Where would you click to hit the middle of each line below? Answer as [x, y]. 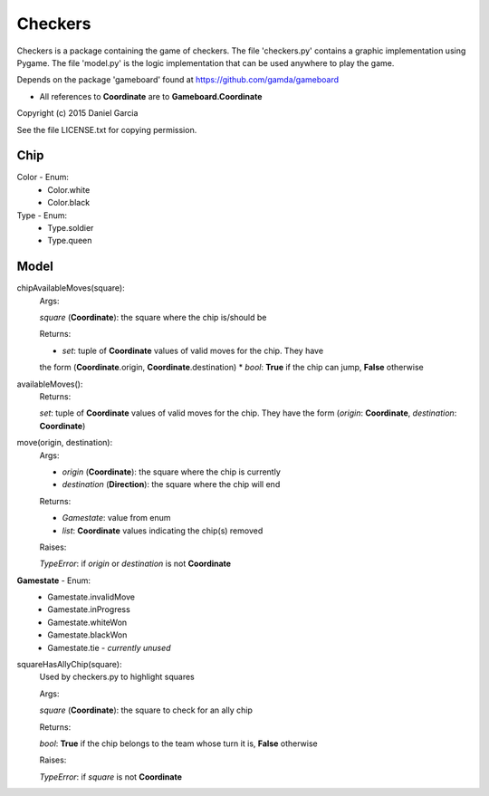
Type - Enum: [42, 215]
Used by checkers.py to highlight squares [117, 677]
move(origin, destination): [65, 443]
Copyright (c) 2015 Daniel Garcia [77, 113]
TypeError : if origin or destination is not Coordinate [135, 564]
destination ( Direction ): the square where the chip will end [171, 484]
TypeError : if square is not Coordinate [111, 777]
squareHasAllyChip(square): [69, 665]
